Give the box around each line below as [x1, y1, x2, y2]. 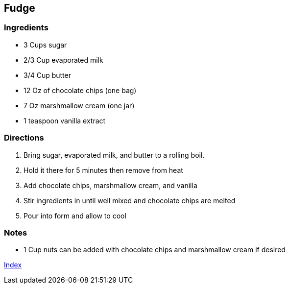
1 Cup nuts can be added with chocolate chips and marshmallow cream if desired [24, 245, 286, 254]
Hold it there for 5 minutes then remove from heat [24, 166, 183, 174]
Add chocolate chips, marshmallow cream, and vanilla [24, 181, 197, 190]
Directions [4, 133, 44, 143]
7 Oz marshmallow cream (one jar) [24, 101, 135, 110]
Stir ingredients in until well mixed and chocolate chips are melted [24, 196, 236, 205]
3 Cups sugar [24, 40, 67, 49]
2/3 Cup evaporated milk [24, 55, 103, 64]
